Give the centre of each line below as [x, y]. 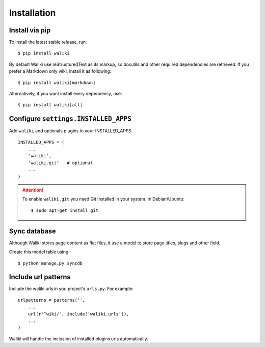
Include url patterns [40, 277]
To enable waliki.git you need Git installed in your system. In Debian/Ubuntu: [103, 199]
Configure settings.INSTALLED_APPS [70, 119]
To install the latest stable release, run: [48, 42]
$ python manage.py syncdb [50, 263]
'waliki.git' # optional [60, 163]
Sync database [33, 231]
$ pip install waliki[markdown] [57, 83]
